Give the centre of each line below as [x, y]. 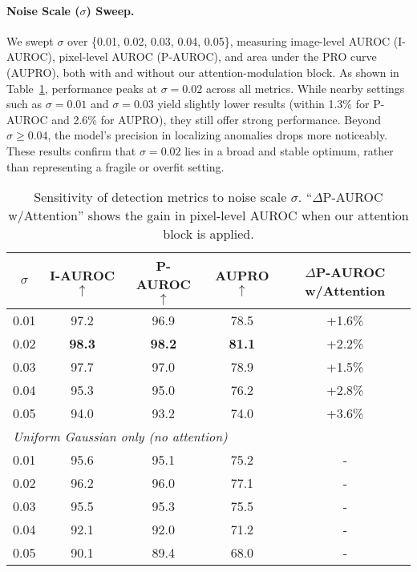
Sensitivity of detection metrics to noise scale [160, 197]
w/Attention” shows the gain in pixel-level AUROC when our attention [208, 216]
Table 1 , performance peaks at [82, 88]
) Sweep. [110, 10]
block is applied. [208, 234]
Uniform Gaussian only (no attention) [120, 437]
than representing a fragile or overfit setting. [115, 166]
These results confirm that [71, 150]
